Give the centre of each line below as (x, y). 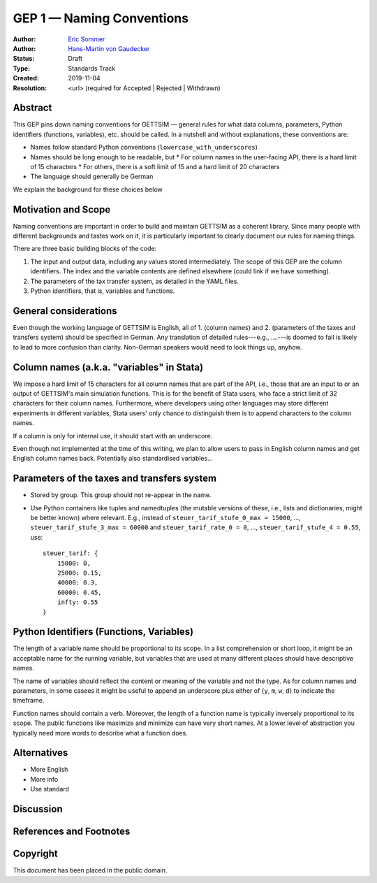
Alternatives (40, 753)
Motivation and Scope (62, 209)
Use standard (50, 789)
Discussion (38, 809)
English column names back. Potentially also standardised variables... (113, 459)
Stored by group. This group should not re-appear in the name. (121, 495)
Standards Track (92, 68)
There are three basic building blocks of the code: (85, 249)
